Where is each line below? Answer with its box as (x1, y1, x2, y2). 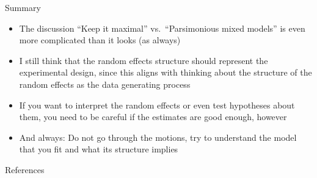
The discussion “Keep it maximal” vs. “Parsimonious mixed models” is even (19, 21, 305, 34)
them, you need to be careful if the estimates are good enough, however (19, 110, 287, 123)
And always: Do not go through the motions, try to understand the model (19, 130, 297, 143)
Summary (5, 1, 41, 13)
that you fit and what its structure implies (19, 143, 178, 155)
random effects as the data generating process (19, 77, 191, 90)
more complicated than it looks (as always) (19, 34, 181, 46)
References (5, 163, 45, 176)
